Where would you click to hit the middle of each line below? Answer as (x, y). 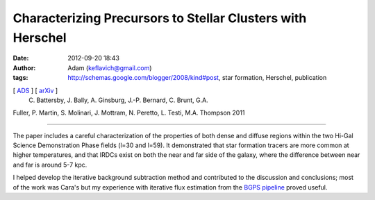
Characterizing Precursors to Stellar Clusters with (160, 18)
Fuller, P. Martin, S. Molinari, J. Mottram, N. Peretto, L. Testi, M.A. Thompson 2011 (129, 113)
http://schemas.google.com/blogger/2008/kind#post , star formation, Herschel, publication (197, 78)
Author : (24, 68)
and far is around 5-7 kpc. (50, 165)
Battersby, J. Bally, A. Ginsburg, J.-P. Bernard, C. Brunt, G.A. (122, 100)
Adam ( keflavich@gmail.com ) (110, 68)
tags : (20, 78)
